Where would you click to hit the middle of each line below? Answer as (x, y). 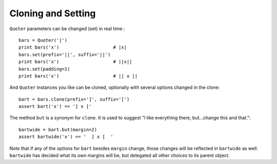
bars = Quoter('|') (43, 40)
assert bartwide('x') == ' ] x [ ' (66, 137)
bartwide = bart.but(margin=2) (58, 130)
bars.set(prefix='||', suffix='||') (65, 54)
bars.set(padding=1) (44, 69)
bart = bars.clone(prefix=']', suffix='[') (74, 99)
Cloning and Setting (53, 13)
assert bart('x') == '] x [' (55, 107)
